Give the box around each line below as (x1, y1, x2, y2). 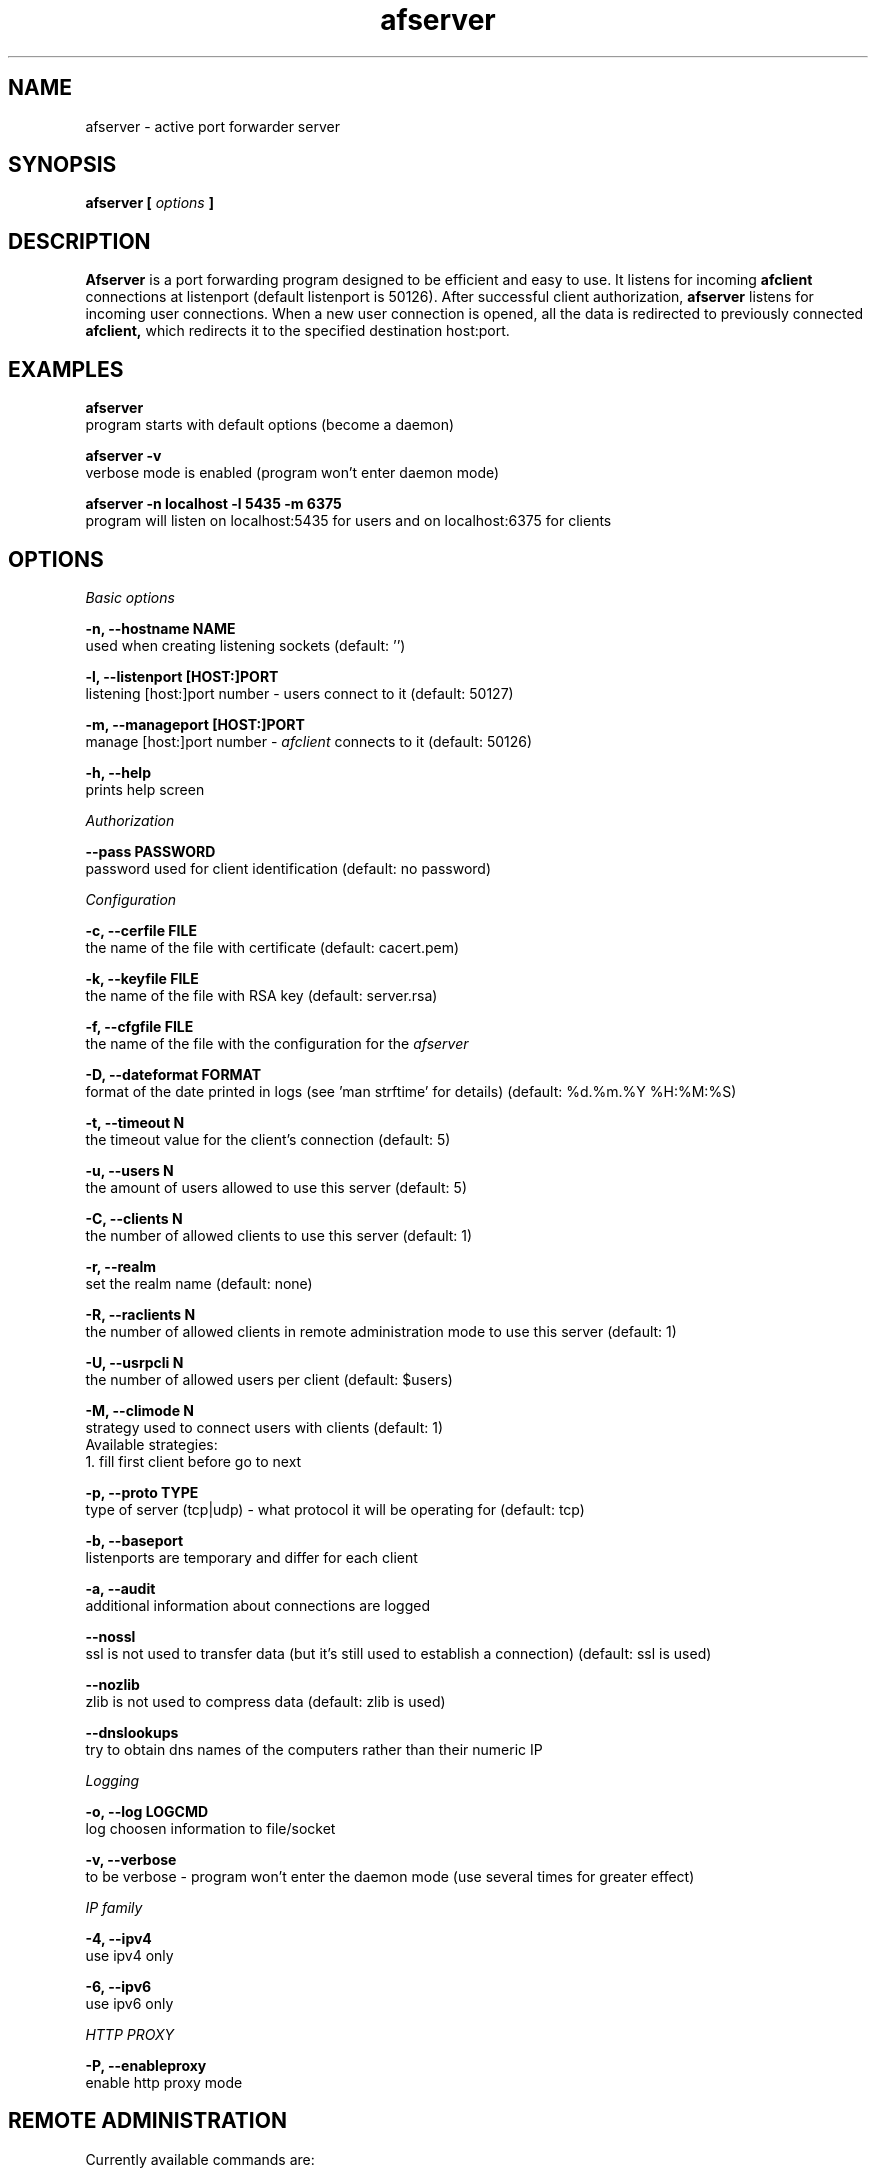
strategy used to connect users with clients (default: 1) (85, 1418, 444, 1436)
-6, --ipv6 (85, 1977, 152, 1995)
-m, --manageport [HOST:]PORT (85, 715, 305, 733)
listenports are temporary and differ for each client (85, 1548, 418, 1566)
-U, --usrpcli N (85, 1353, 184, 1371)
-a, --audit (85, 1579, 156, 1597)
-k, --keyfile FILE (85, 969, 199, 987)
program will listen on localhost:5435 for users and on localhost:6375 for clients (85, 512, 612, 530)
